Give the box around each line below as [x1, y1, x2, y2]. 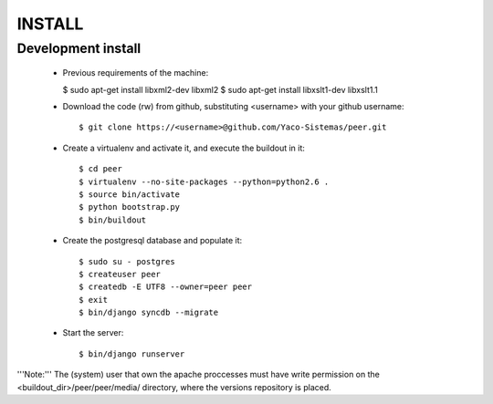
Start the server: [62, 327, 124, 338]
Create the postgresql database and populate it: [62, 235, 243, 246]
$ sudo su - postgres [79, 256, 175, 266]
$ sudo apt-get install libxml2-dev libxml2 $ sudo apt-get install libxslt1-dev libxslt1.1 [62, 84, 378, 95]
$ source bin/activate [79, 189, 181, 200]
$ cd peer [79, 164, 122, 174]
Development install [16, 40, 142, 57]
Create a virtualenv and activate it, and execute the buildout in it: [62, 142, 306, 153]
